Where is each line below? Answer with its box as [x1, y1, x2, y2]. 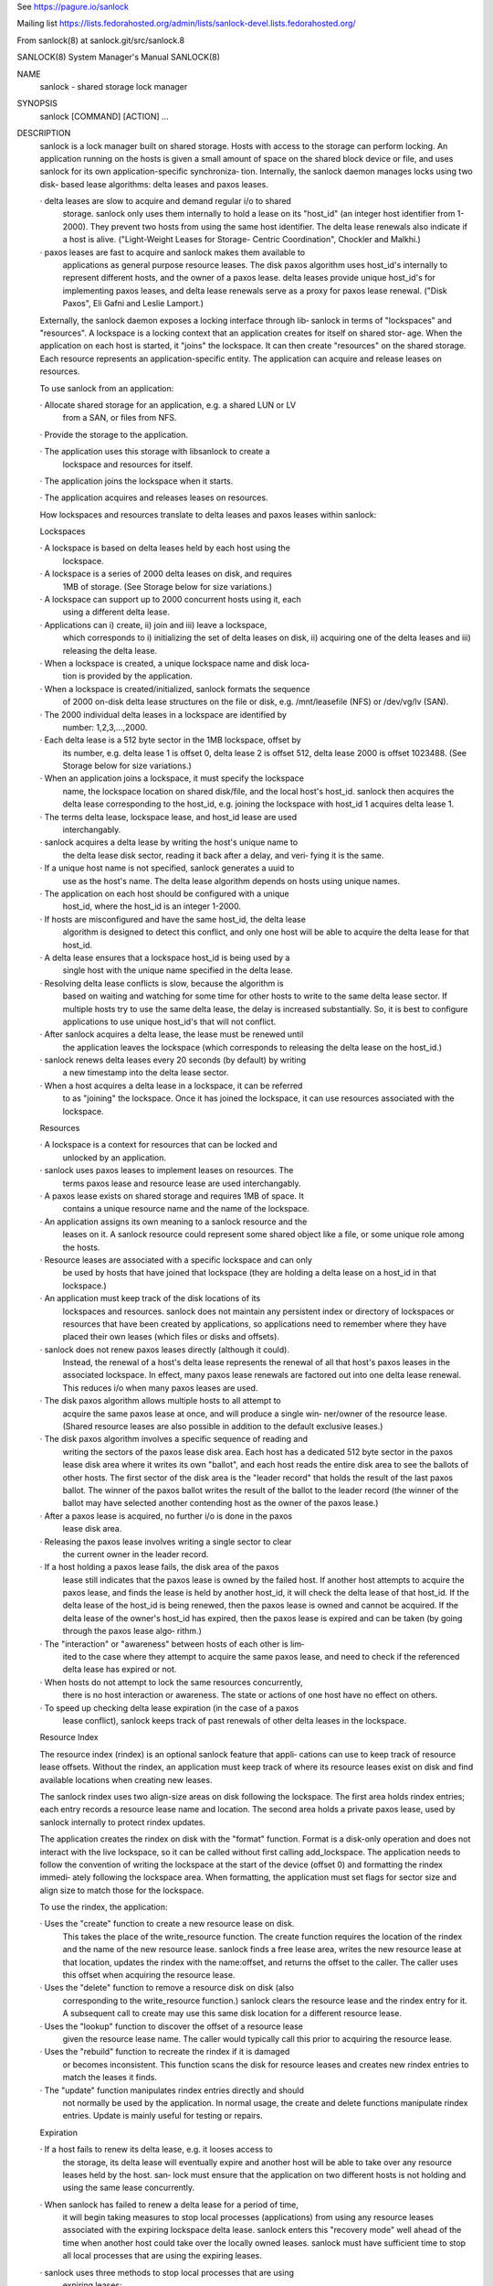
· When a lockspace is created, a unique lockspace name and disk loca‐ [39, 657, 309, 668]
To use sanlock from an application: [39, 382, 174, 393]
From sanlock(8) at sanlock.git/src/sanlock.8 [16, 35, 185, 46]
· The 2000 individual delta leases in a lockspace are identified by [39, 709, 288, 720]
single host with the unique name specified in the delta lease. [62, 965, 293, 976]
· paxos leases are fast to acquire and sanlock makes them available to [39, 247, 306, 258]
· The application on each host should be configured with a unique [39, 888, 289, 899]
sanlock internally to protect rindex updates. [39, 1816, 205, 1828]
